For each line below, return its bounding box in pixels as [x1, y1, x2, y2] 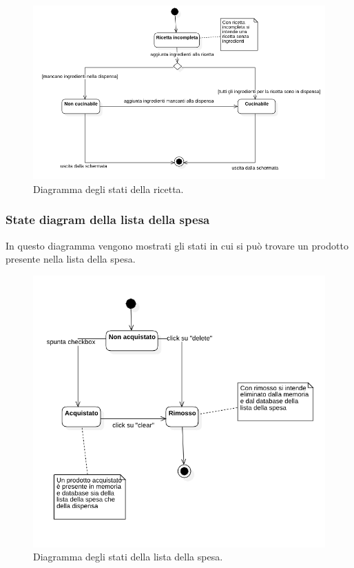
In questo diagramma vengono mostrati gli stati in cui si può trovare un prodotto [6, 238, 348, 252]
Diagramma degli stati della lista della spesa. [33, 549, 223, 564]
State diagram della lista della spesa [6, 211, 210, 228]
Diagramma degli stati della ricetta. [33, 181, 184, 196]
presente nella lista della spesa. [6, 252, 136, 266]
